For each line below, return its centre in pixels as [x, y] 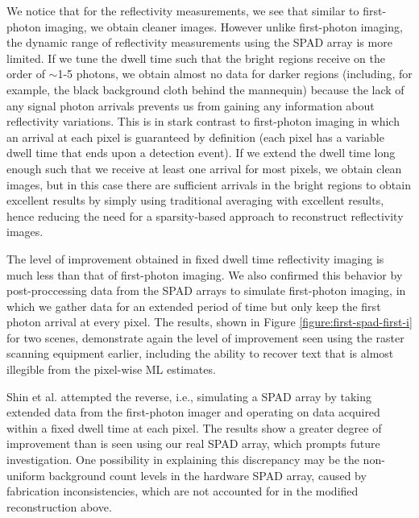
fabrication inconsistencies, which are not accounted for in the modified [183, 491]
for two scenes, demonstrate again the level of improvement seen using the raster [205, 337]
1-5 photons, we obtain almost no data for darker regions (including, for [235, 74]
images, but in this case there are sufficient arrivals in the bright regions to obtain [209, 184]
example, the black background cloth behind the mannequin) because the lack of [205, 89]
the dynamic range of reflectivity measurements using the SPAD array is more [199, 42]
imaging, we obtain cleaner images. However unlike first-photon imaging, [224, 26]
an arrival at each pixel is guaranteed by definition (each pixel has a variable [195, 137]
